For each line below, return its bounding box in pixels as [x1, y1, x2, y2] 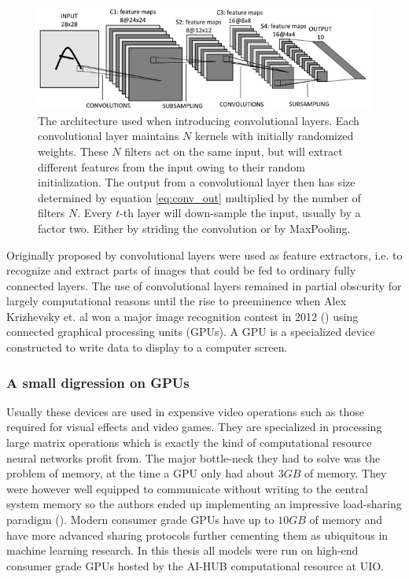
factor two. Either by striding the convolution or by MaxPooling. [38, 219, 351, 236]
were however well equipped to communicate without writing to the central [6, 480, 368, 496]
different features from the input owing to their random [38, 158, 305, 175]
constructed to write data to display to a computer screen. [6, 339, 288, 356]
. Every [77, 205, 112, 221]
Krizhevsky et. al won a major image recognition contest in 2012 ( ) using [6, 308, 359, 324]
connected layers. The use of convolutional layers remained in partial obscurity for [6, 277, 402, 293]
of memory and [309, 511, 383, 528]
